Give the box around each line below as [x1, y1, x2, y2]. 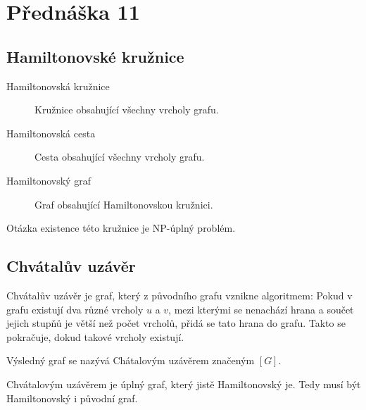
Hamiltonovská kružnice [6, 78, 110, 93]
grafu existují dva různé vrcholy [6, 302, 144, 316]
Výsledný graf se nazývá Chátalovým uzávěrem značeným [6, 353, 255, 368]
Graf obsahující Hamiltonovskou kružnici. [34, 197, 213, 211]
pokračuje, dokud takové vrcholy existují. [6, 329, 184, 344]
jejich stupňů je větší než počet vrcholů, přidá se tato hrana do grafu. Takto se [6, 316, 346, 330]
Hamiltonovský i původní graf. [6, 390, 138, 405]
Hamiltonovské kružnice [6, 45, 184, 67]
